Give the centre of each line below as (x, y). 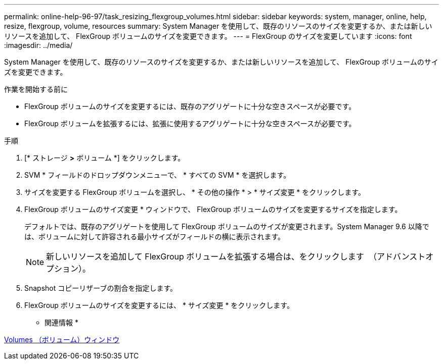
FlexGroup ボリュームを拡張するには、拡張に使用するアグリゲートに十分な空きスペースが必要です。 (190, 123)
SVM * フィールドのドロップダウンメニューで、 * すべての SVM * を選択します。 (158, 175)
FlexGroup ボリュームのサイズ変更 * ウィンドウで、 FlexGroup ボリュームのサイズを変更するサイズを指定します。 (213, 209)
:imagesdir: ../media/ (38, 45)
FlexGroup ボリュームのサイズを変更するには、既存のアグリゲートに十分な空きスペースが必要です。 (190, 106)
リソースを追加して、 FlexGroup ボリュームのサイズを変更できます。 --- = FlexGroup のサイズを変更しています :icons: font (208, 36)
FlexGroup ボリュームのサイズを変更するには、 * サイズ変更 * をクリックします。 (159, 305)
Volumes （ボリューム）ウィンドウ (62, 340)
